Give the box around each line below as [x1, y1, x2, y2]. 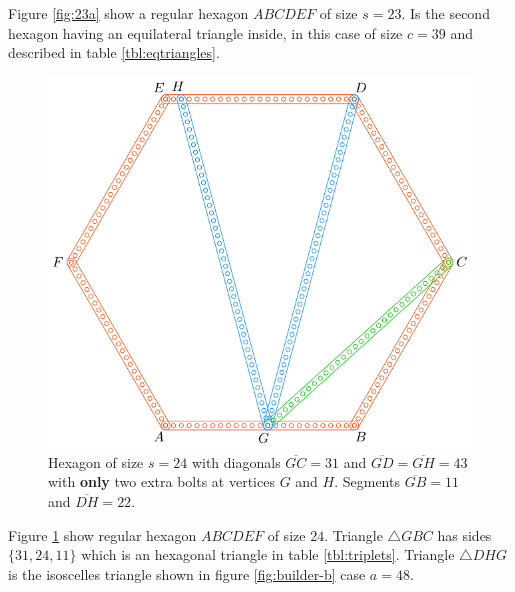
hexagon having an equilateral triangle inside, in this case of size [8, 22, 403, 43]
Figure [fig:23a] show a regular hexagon [8, 3, 249, 23]
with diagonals [191, 451, 281, 472]
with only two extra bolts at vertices [48, 471, 275, 492]
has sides [437, 524, 492, 545]
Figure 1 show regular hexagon [8, 524, 197, 545]
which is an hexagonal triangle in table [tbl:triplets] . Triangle [81, 544, 455, 565]
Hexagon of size [48, 451, 144, 472]
